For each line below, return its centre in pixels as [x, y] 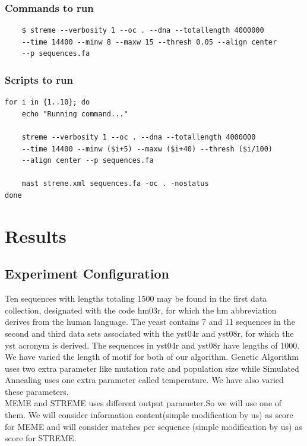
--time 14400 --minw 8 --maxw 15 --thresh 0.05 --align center [149, 42]
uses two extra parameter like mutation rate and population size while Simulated [152, 368]
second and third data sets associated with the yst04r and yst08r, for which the [149, 333]
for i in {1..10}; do [48, 102]
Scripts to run [39, 79]
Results [36, 235]
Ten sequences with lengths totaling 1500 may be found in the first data [136, 298]
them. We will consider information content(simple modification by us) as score [149, 415]
